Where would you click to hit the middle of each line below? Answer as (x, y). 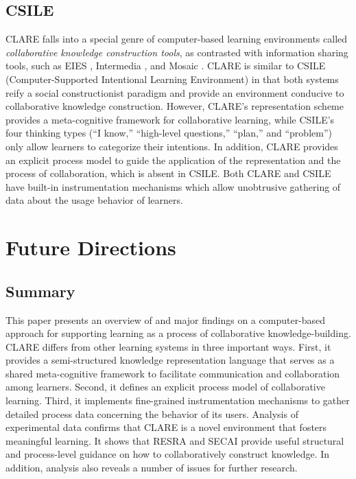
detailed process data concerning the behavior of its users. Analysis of (152, 413)
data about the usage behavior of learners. (94, 200)
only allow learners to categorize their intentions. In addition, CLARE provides (172, 146)
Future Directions (91, 247)
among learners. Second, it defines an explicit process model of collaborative (165, 387)
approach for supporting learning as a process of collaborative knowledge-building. (178, 333)
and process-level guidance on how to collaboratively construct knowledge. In (168, 454)
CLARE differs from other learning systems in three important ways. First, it (168, 346)
